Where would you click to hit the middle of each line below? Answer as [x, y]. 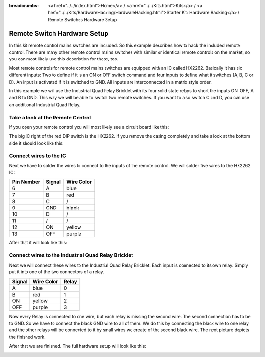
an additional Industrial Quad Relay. [45, 104]
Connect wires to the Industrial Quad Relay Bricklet [71, 255]
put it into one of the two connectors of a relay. [56, 272]
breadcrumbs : [24, 6]
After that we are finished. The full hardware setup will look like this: [78, 346]
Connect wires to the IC [38, 156]
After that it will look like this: [38, 242]
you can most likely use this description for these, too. [64, 59]
